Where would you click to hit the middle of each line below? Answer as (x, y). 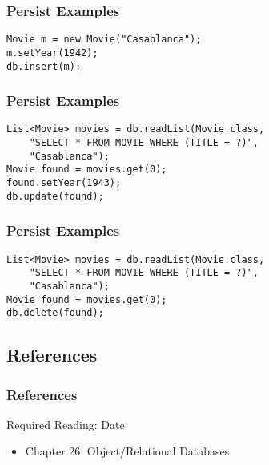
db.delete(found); (55, 313)
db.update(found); (55, 196)
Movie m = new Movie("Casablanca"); (104, 40)
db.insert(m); (44, 66)
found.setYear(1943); (64, 183)
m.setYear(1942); (52, 53)
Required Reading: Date (66, 424)
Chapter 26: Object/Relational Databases (127, 451)
